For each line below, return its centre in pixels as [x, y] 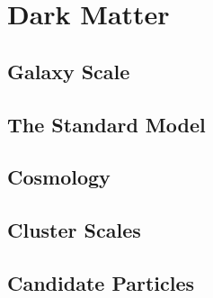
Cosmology [59, 177]
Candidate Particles [101, 282]
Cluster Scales [74, 230]
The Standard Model [106, 124]
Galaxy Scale [69, 71]
